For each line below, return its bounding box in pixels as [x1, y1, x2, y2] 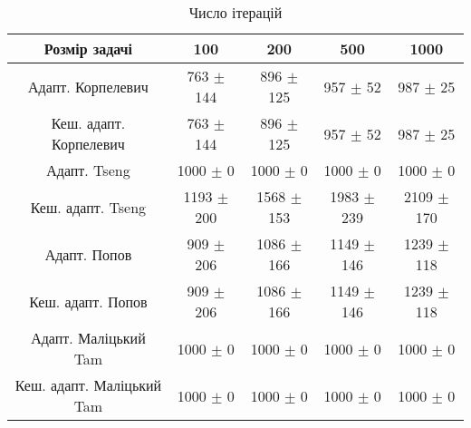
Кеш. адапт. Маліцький [14, 374, 162, 395]
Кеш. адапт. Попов [29, 290, 148, 312]
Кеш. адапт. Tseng [30, 196, 147, 218]
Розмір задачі [43, 38, 133, 59]
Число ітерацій [188, 2, 283, 23]
